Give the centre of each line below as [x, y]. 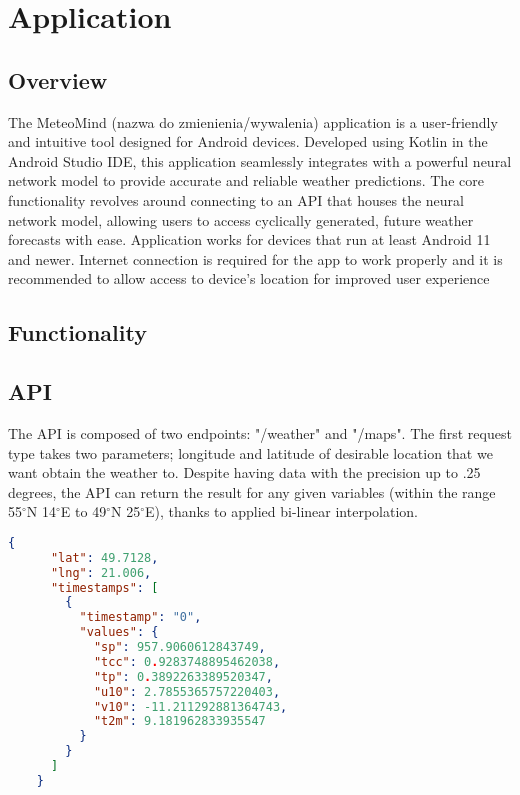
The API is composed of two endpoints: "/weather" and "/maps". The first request [260, 432]
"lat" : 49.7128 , [104, 557]
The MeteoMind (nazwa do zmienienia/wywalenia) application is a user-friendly [253, 121]
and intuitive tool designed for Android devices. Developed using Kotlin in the [248, 141]
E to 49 [83, 511]
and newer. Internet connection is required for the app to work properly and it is [255, 258]
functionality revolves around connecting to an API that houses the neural [236, 199]
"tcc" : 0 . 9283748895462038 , [187, 661]
